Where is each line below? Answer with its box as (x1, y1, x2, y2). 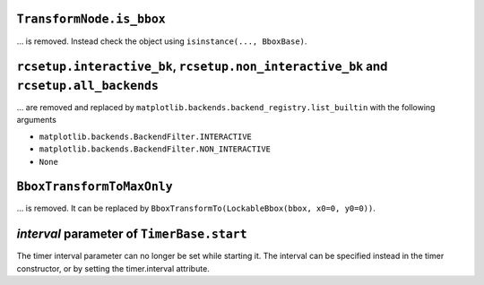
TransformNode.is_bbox (16, 12, 166, 27)
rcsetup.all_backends (16, 78, 159, 93)
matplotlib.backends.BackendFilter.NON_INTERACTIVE (39, 144, 272, 154)
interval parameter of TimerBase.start (16, 227, 247, 242)
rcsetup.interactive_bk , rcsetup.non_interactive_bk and (16, 59, 388, 74)
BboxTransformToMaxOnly (16, 179, 174, 194)
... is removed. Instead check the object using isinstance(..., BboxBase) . (16, 36, 307, 47)
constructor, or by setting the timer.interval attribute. (16, 263, 210, 273)
